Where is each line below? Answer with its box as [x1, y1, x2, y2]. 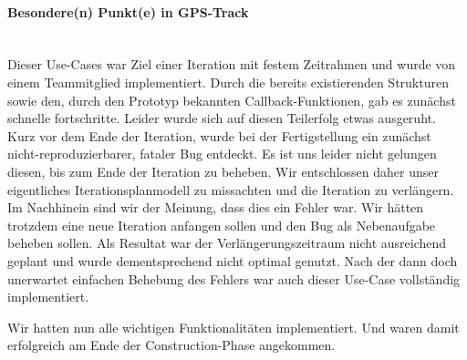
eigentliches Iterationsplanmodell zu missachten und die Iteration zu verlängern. [7, 180, 454, 199]
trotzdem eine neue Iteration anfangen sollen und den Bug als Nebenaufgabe [7, 215, 436, 234]
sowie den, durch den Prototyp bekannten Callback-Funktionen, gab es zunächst [7, 90, 456, 109]
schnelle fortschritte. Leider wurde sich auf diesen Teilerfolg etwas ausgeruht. [7, 108, 436, 128]
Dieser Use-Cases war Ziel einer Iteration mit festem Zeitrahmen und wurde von [7, 55, 456, 74]
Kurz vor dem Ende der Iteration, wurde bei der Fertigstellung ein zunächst [7, 126, 431, 145]
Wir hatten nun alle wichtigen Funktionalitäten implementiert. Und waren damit [7, 317, 460, 336]
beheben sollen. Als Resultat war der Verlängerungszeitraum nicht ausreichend [7, 233, 447, 252]
